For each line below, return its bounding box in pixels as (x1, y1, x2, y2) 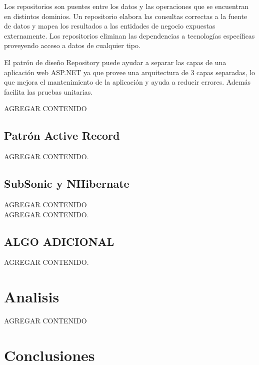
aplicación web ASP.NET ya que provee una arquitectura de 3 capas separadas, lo (4, 67, 255, 77)
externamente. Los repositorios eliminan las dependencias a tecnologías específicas (4, 30, 255, 41)
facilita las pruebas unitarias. (4, 86, 93, 97)
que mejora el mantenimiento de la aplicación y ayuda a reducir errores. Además (4, 77, 251, 87)
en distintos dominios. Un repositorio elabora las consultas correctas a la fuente (4, 11, 247, 21)
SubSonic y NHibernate (4, 176, 129, 191)
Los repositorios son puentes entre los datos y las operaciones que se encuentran (4, 1, 249, 11)
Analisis (4, 286, 59, 307)
